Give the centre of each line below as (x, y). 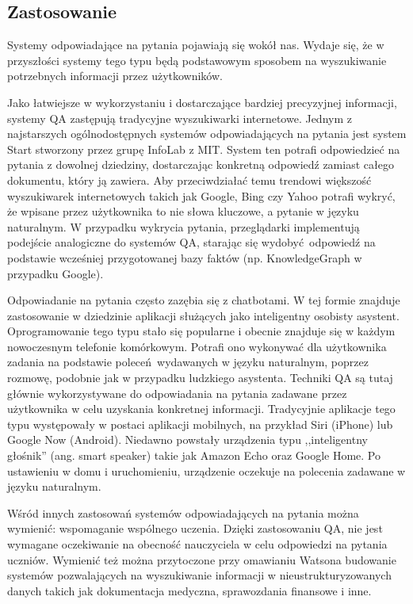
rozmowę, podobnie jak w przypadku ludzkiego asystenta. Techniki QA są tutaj (200, 378)
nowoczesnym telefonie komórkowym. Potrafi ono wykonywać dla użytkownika (197, 346)
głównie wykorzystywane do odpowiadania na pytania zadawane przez (177, 393)
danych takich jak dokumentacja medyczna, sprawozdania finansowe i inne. (189, 590)
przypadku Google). (55, 273)
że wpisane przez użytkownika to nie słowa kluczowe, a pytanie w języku (183, 211)
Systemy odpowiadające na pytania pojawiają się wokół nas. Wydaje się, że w (196, 45)
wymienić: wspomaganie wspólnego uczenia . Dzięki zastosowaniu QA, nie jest (195, 528)
